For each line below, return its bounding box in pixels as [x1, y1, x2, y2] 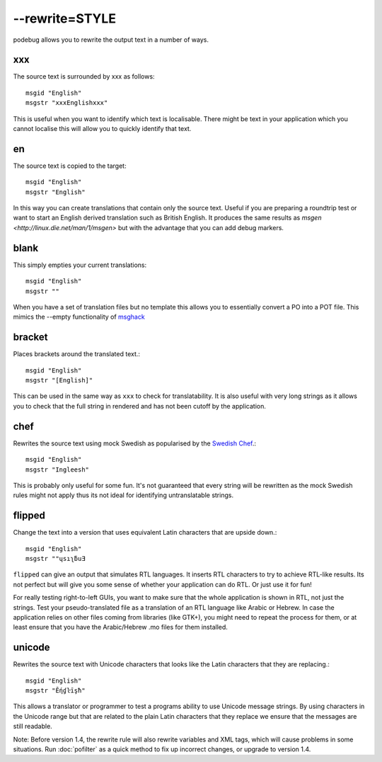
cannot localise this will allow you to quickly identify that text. [13, 125, 192, 133]
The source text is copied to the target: [13, 161, 127, 170]
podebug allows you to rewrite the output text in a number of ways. [13, 35, 209, 44]
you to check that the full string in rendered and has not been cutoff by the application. [13, 402, 267, 410]
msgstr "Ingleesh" [25, 465, 90, 474]
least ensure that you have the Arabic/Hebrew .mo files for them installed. [13, 623, 228, 632]
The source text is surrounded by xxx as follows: [13, 72, 155, 81]
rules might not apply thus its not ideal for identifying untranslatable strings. [13, 491, 233, 499]
